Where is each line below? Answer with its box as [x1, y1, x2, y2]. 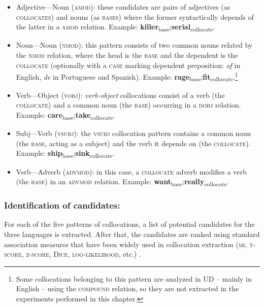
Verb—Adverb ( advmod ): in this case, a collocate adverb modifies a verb [16, 166, 247, 177]
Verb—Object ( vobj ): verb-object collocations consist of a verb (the [16, 89, 225, 100]
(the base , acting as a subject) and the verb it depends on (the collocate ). [16, 138, 251, 148]
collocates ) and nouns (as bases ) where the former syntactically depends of [16, 11, 254, 22]
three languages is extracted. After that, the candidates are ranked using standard [4, 229, 260, 240]
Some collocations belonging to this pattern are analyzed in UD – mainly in [16, 273, 252, 284]
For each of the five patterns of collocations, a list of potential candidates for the [4, 219, 255, 229]
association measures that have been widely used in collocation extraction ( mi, [4, 238, 247, 249]
